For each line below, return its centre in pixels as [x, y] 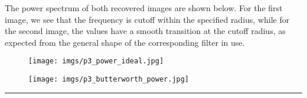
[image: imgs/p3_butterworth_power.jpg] [109, 80]
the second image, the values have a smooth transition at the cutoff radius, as [145, 31]
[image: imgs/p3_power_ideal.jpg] [96, 61]
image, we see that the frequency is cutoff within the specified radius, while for [147, 19]
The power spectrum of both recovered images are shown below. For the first [144, 8]
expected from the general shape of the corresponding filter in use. [125, 42]
